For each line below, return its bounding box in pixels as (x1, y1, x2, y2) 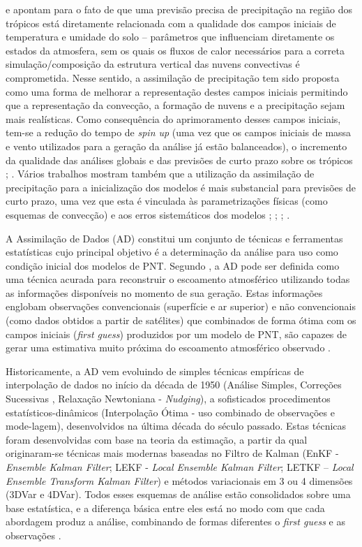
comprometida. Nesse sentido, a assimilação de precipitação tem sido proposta (6, 70, 340, 85)
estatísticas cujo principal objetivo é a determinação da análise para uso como (6, 245, 338, 259)
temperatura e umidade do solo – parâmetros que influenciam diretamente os (6, 29, 335, 44)
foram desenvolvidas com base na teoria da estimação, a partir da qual (6, 432, 308, 446)
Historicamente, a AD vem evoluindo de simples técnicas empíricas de (6, 363, 304, 378)
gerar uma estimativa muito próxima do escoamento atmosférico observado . (6, 340, 331, 355)
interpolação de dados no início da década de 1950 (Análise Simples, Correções (6, 377, 342, 392)
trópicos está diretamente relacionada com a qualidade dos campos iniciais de (6, 15, 336, 30)
